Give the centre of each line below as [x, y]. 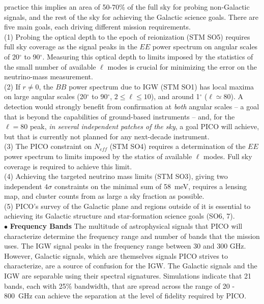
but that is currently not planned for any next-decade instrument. [107, 136]
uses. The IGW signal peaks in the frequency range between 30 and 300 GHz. [125, 246]
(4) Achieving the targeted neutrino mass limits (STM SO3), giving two [116, 176]
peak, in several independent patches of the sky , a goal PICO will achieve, [144, 126]
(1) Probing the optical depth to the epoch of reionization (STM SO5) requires [127, 36]
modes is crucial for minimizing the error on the [182, 66]
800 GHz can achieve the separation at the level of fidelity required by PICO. [125, 296]
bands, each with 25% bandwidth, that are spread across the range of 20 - [120, 285]
